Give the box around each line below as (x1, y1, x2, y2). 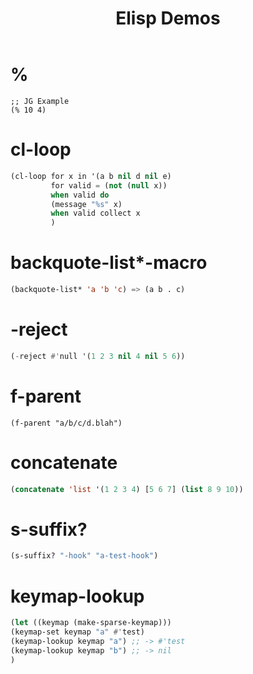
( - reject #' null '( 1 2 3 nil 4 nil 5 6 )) (10, 351, 186, 361)
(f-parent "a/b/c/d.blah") (10, 418, 123, 428)
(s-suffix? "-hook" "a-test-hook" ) (10, 551, 159, 561)
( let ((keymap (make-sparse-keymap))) (10, 618, 172, 628)
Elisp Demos (115, 7, 221, 30)
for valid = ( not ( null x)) (50, 180, 168, 191)
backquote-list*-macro (10, 252, 208, 274)
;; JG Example (10, 96, 70, 106)
